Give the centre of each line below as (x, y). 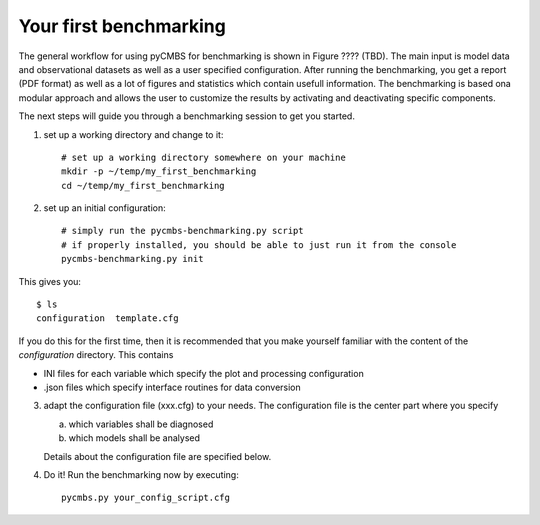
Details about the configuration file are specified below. (157, 456)
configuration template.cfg (107, 318)
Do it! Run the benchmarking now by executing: (141, 474)
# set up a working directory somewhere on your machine (204, 157)
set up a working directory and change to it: (133, 134)
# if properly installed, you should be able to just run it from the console (259, 244)
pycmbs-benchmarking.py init (132, 259)
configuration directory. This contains (96, 355)
